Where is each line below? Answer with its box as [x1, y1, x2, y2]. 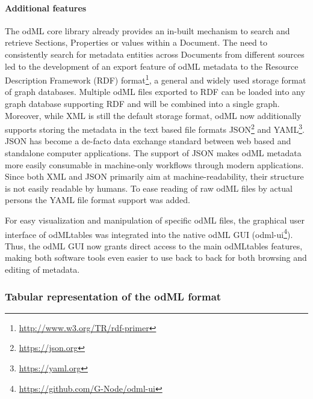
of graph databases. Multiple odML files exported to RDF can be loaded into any [5, 85, 305, 98]
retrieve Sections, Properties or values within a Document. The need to [5, 36, 267, 49]
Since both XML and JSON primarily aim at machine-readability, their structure [5, 170, 304, 183]
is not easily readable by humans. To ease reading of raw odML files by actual [5, 181, 293, 194]
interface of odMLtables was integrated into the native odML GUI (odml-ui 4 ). [5, 226, 293, 240]
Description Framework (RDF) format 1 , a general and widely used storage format [5, 72, 306, 86]
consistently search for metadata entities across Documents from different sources [5, 47, 305, 60]
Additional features [5, 1, 87, 14]
